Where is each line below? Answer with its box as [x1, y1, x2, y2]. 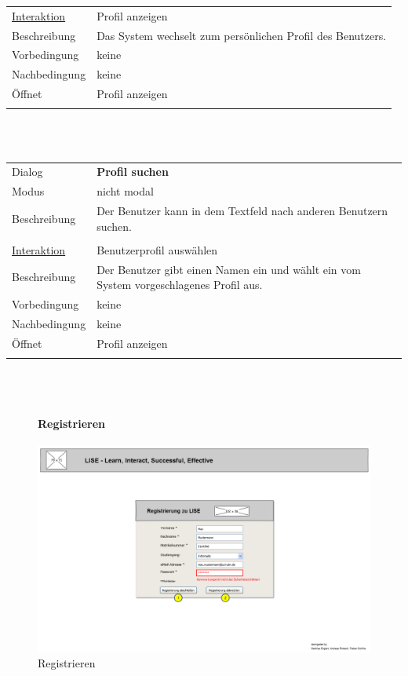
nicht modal [97, 183, 154, 199]
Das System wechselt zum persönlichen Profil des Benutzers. [97, 27, 387, 43]
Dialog [12, 163, 43, 180]
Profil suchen [97, 163, 169, 180]
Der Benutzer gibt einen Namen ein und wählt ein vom [97, 261, 361, 277]
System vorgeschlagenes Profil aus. [97, 276, 263, 293]
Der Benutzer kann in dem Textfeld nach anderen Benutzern [97, 203, 388, 219]
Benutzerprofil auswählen [97, 241, 218, 258]
